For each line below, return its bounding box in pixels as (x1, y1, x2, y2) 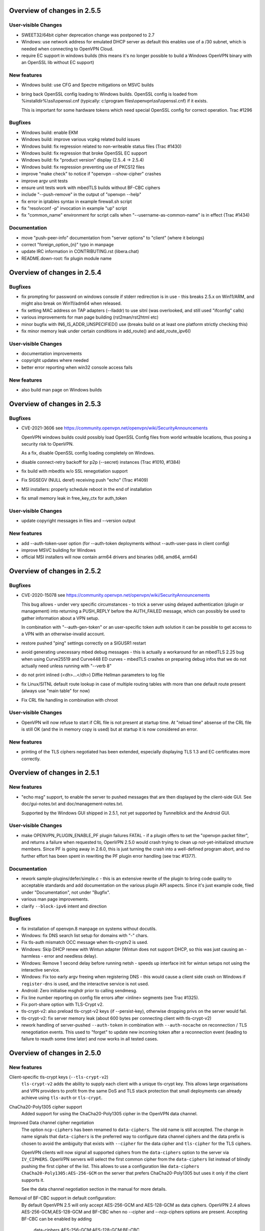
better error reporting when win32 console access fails (21, 364, 132, 370)
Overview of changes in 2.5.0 (9, 1049, 102, 1057)
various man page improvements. (21, 896, 89, 902)
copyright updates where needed (21, 357, 89, 363)
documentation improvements (21, 351, 82, 356)
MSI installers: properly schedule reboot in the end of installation (21, 486, 152, 492)
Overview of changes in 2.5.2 (9, 567, 102, 576)
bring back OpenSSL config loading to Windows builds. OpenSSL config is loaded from (21, 91, 198, 97)
